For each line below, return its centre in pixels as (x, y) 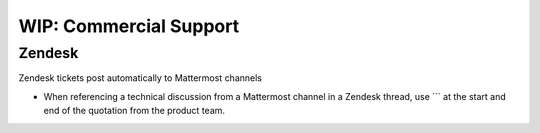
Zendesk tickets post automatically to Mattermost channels (140, 78)
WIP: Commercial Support (129, 26)
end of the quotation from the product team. (134, 111)
